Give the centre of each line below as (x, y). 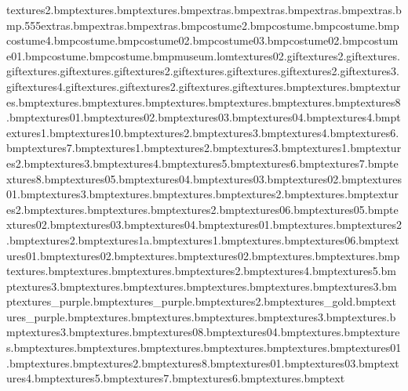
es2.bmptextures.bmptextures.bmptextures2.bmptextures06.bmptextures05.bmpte (202, 209)
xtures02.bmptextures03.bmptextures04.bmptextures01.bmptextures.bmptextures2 (204, 224)
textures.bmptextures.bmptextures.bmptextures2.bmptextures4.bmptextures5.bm (201, 271)
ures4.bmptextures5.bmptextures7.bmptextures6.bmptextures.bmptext (176, 378)
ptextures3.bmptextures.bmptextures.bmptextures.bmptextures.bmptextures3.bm (202, 286)
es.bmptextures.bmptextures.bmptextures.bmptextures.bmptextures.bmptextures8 (204, 101)
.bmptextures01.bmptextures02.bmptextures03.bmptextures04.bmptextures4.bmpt (204, 117)
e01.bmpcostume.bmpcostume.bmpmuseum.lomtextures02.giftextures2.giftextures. (203, 55)
